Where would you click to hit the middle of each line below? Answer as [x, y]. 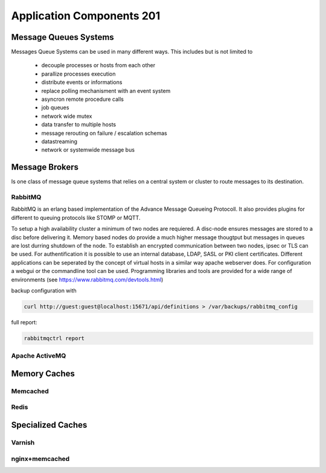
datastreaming [59, 141]
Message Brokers [45, 167]
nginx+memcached [40, 459]
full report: [24, 322]
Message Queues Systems [62, 37]
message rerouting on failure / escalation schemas [104, 133]
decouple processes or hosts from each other [98, 65]
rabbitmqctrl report [54, 338]
